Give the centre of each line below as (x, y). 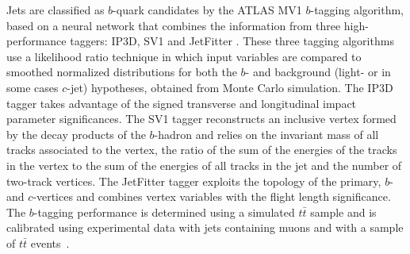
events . (50, 242)
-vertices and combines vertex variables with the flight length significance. (212, 196)
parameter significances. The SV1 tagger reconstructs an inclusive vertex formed (201, 119)
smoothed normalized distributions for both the (122, 72)
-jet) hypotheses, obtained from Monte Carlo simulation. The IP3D (230, 87)
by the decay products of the (76, 134)
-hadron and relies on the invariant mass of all (266, 134)
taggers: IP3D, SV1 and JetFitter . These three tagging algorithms (232, 41)
